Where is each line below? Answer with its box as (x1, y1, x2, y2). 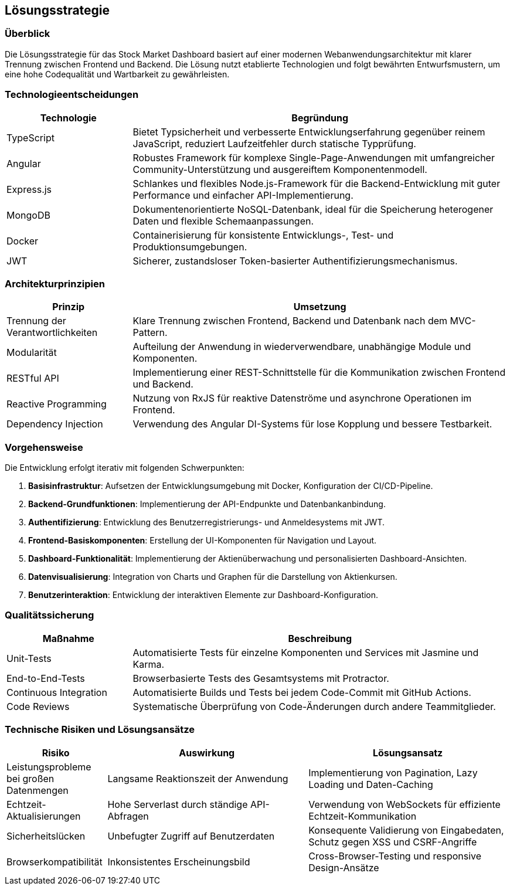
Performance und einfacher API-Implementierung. (132, 189, 353, 201)
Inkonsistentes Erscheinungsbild (107, 855, 250, 868)
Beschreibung (288, 632, 352, 644)
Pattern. (132, 327, 168, 339)
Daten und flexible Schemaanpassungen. (132, 215, 314, 227)
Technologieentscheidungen (5, 89, 139, 101)
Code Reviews (6, 700, 70, 712)
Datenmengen (6, 784, 69, 796)
